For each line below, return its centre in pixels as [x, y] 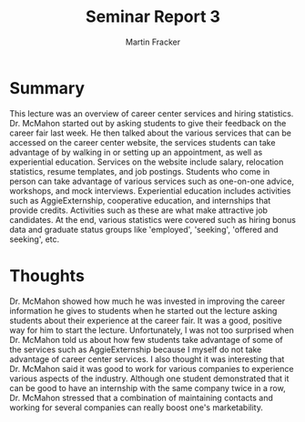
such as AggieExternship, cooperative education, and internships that [140, 200]
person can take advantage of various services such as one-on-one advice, [152, 181]
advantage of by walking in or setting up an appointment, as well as [136, 152]
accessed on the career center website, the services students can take [142, 142]
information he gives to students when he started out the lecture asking [143, 310]
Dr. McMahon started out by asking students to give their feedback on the [148, 123]
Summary [47, 88]
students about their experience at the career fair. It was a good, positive [146, 320]
